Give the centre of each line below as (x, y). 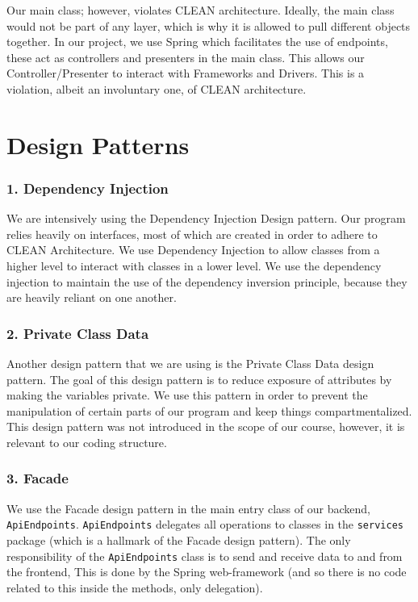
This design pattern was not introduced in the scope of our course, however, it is (206, 426)
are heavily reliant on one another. (92, 297)
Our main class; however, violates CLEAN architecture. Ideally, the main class (201, 10)
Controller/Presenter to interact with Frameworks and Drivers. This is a (186, 73)
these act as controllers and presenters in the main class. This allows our (186, 57)
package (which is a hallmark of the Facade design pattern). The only (179, 539)
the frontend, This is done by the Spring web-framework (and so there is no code (207, 572)
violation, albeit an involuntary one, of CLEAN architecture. (157, 88)
